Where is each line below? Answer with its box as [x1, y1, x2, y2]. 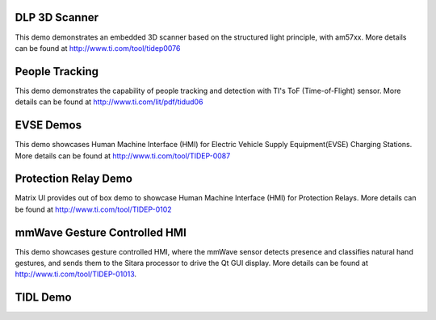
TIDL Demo [15, 291, 72, 305]
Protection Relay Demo [15, 172, 133, 186]
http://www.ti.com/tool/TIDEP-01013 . [15, 269, 137, 279]
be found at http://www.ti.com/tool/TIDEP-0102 [15, 204, 173, 214]
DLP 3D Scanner [15, 11, 99, 24]
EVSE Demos [15, 118, 82, 133]
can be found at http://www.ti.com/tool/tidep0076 [15, 43, 181, 53]
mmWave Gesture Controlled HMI [15, 225, 187, 239]
